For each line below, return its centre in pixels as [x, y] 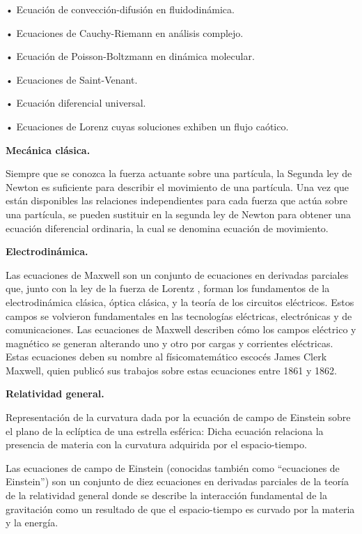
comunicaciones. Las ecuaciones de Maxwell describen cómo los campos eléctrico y [181, 329]
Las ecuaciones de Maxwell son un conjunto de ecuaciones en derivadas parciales [177, 274]
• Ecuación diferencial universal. [76, 103]
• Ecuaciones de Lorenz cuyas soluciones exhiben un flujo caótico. [147, 126]
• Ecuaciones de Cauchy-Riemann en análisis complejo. [125, 32]
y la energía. [32, 522]
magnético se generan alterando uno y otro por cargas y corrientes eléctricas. [170, 343]
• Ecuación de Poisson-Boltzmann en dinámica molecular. [130, 56]
